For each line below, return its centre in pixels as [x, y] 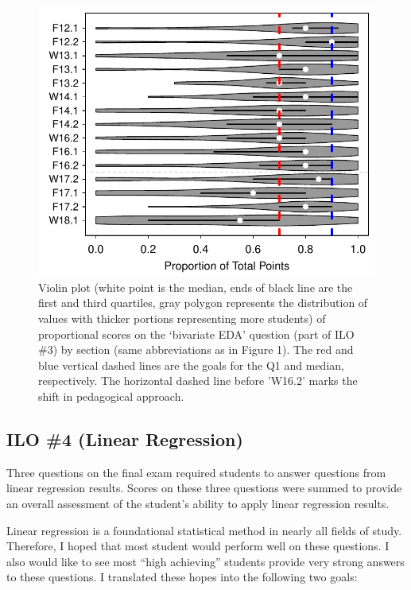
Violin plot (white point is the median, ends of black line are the [196, 287]
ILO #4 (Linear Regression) [125, 439]
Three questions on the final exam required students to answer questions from [196, 472]
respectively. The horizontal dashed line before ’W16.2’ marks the [198, 380]
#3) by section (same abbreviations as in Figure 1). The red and [196, 349]
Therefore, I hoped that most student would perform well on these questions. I [198, 546]
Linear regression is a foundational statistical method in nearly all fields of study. [204, 530]
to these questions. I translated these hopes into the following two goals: [182, 577]
